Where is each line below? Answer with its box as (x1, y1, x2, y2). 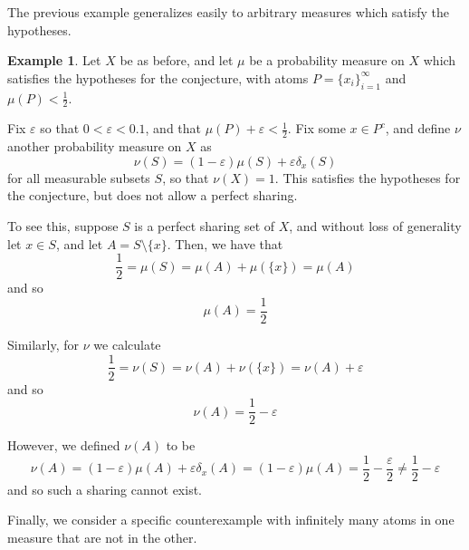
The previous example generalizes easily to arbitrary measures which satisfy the (7, 3, 450, 21)
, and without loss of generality (289, 217, 462, 236)
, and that (145, 119, 202, 138)
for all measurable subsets (7, 168, 150, 187)
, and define (385, 119, 451, 138)
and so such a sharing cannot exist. (7, 479, 203, 498)
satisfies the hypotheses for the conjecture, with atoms (7, 68, 309, 87)
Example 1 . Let (7, 51, 101, 70)
